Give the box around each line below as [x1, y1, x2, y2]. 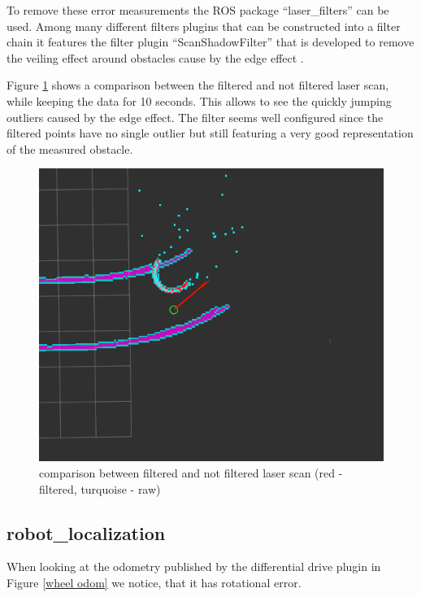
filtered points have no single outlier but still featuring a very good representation [7, 124, 414, 142]
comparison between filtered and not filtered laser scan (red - [39, 464, 343, 481]
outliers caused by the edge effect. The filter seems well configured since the [7, 108, 384, 125]
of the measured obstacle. [7, 140, 133, 157]
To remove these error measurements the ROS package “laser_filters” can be [7, 2, 389, 18]
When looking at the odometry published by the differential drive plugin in [7, 558, 381, 575]
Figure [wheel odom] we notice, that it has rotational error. [7, 573, 302, 590]
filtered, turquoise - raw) [39, 480, 161, 497]
